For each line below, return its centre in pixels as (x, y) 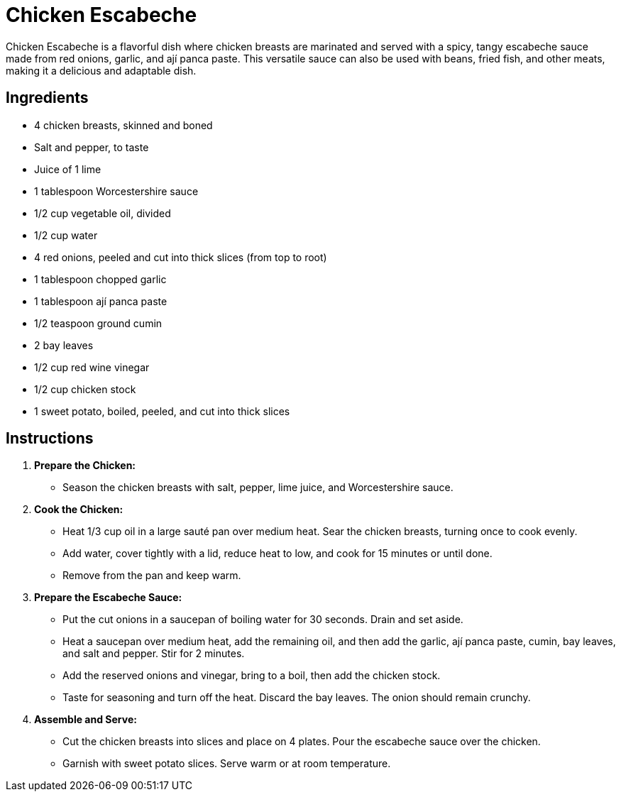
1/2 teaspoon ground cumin (98, 323)
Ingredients (47, 98)
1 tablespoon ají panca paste (101, 301)
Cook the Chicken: (79, 510)
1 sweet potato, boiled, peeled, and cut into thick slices (162, 411)
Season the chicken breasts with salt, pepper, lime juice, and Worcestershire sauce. (258, 488)
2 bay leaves (64, 345)
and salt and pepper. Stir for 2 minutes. (154, 654)
